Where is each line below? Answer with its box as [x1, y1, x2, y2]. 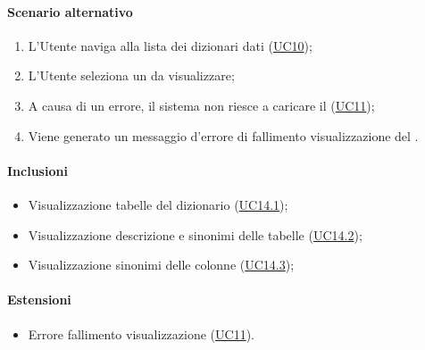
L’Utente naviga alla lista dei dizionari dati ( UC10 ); [28, 36, 312, 54]
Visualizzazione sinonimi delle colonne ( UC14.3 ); [28, 255, 295, 274]
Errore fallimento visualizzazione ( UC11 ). [28, 324, 254, 343]
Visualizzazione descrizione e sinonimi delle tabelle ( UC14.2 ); [28, 225, 362, 244]
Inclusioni [7, 161, 68, 179]
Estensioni [7, 290, 71, 309]
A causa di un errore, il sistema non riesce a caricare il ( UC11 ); [28, 96, 375, 114]
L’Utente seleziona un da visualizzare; [28, 66, 235, 85]
